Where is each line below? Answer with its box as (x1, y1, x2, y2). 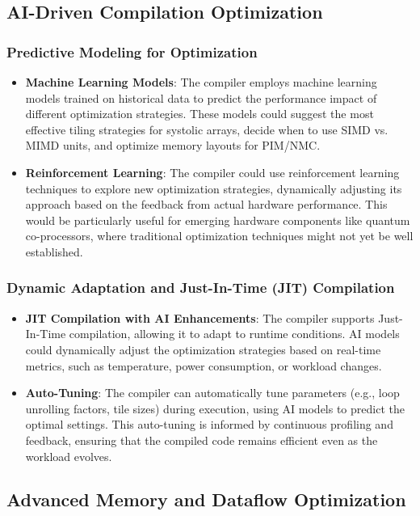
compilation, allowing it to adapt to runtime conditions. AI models (69, 325, 400, 342)
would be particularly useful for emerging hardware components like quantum (25, 211, 410, 228)
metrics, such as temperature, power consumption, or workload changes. (25, 357, 382, 374)
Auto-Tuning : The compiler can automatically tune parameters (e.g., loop (25, 384, 400, 401)
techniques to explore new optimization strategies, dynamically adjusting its (25, 180, 402, 197)
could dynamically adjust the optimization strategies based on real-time (25, 340, 381, 357)
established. (25, 243, 83, 260)
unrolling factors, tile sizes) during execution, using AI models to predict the (25, 400, 405, 417)
